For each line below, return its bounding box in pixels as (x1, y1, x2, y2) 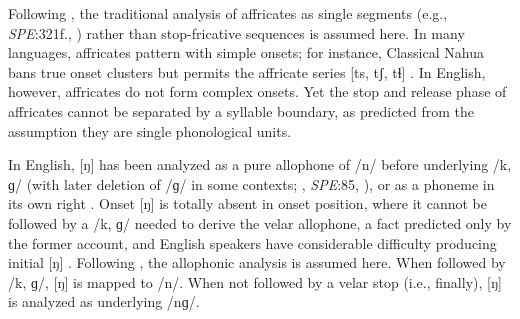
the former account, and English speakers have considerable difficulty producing (8, 232, 497, 253)
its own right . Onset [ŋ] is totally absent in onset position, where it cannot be (8, 193, 487, 214)
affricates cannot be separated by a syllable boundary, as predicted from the (8, 100, 475, 121)
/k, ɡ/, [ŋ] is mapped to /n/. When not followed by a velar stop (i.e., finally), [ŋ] (8, 271, 502, 292)
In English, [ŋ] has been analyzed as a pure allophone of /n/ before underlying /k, (8, 154, 512, 175)
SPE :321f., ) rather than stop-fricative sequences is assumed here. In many (8, 22, 465, 43)
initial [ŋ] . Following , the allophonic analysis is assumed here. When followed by (8, 252, 506, 273)
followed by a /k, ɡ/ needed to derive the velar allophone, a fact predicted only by (8, 212, 512, 233)
